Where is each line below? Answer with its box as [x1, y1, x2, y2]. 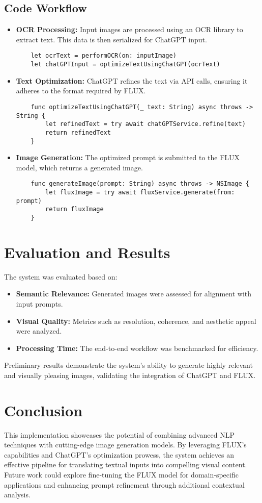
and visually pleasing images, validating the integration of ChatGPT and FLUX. [4, 369, 256, 380]
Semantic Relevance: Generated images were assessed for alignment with [16, 288, 252, 299]
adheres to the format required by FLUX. [16, 85, 146, 96]
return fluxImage [45, 206, 104, 213]
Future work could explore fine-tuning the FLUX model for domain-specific [4, 469, 239, 480]
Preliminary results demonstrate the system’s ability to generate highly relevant [4, 360, 253, 370]
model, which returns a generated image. [16, 162, 143, 172]
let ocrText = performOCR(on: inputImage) [31, 52, 177, 60]
